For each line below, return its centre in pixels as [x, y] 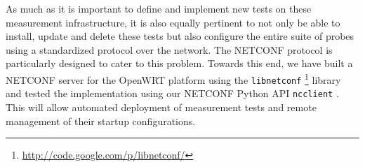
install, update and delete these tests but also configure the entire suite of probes [180, 36]
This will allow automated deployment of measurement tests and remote [161, 107]
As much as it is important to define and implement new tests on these [159, 8]
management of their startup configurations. [101, 121]
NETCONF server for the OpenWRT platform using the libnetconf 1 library [173, 78]
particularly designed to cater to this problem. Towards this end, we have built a [179, 63]
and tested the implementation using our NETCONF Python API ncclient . [172, 93]
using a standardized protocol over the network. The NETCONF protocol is [169, 49]
